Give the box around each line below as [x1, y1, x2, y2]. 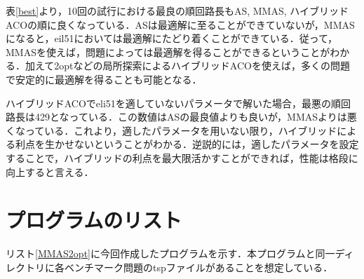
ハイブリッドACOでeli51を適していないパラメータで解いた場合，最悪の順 [6, 95, 341, 110]
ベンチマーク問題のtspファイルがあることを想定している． [64, 259, 333, 274]
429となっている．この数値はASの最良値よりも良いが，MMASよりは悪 [34, 109, 357, 124]
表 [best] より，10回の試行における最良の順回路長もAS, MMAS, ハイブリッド [6, 4, 349, 18]
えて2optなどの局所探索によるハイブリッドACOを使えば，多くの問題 [34, 58, 350, 73]
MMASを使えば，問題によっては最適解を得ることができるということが [6, 44, 330, 59]
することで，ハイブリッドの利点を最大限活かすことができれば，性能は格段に [6, 150, 358, 165]
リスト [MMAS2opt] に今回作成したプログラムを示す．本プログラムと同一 [6, 246, 335, 261]
